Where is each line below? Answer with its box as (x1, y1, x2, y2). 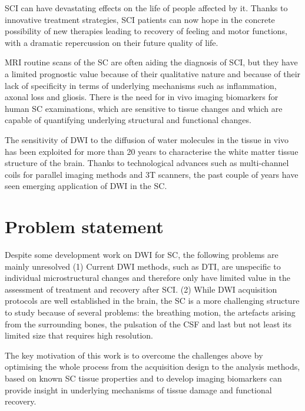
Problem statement (5, 214, 164, 238)
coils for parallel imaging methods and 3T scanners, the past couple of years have (5, 168, 299, 180)
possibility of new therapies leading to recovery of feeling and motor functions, (5, 25, 287, 37)
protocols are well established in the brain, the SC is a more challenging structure (5, 294, 300, 307)
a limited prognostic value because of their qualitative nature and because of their (5, 67, 301, 79)
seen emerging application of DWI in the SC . (5, 180, 167, 192)
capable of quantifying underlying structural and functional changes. (5, 114, 251, 126)
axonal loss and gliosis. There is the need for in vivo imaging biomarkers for (5, 91, 279, 103)
